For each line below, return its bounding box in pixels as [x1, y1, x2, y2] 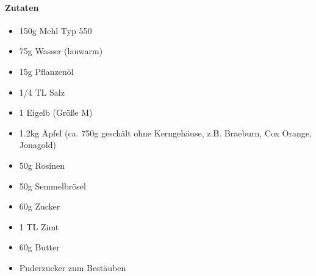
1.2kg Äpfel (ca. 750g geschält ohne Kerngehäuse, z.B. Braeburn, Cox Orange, [19, 126, 312, 139]
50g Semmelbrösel [19, 179, 86, 192]
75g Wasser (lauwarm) [19, 44, 103, 57]
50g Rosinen [19, 158, 65, 171]
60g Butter [19, 241, 60, 253]
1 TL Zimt [19, 220, 59, 233]
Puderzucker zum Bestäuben [19, 261, 126, 274]
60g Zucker [19, 200, 60, 213]
